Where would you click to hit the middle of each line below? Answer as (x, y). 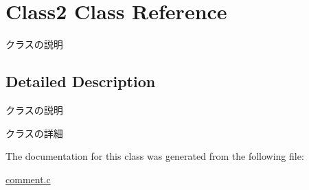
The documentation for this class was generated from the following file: (155, 156)
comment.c (28, 179)
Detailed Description (81, 81)
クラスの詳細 (34, 133)
